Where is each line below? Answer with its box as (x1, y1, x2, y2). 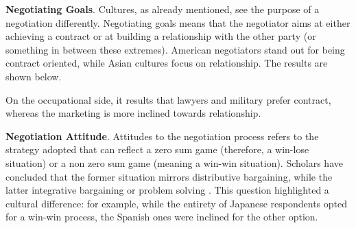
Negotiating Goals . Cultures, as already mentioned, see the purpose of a (5, 2, 320, 16)
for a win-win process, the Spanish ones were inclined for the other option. (5, 209, 318, 224)
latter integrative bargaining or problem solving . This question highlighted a (5, 183, 329, 197)
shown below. (5, 69, 62, 83)
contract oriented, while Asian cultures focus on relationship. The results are (5, 56, 328, 70)
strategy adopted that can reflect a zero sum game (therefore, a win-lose (5, 142, 309, 157)
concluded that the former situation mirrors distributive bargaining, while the (5, 169, 333, 183)
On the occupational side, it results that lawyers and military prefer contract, (5, 92, 331, 106)
